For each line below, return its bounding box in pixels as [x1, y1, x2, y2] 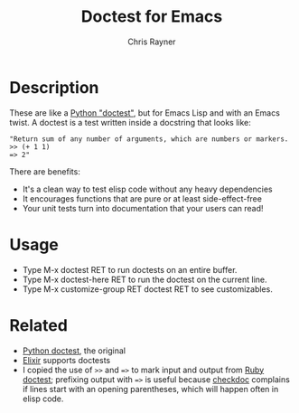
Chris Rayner [127, 36, 176, 47]
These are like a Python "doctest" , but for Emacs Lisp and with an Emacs [9, 107, 280, 118]
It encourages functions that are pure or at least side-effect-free [22, 192, 262, 204]
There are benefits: [9, 165, 81, 177]
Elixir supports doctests [22, 354, 111, 365]
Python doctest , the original [22, 345, 126, 356]
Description [9, 77, 99, 98]
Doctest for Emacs [80, 6, 223, 27]
